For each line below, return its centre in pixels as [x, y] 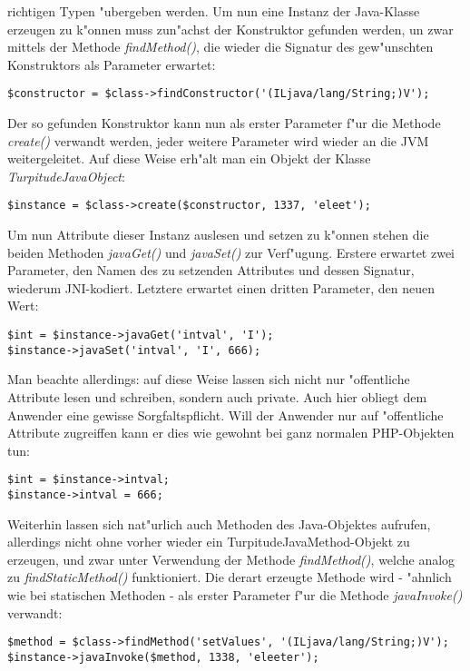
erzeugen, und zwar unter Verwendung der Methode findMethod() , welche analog [231, 559]
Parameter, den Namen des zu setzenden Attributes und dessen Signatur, [211, 270]
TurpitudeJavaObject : [66, 176]
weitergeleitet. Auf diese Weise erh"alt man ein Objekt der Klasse [189, 158]
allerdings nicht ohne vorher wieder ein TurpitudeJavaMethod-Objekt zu [209, 542]
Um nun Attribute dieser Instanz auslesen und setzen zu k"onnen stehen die [218, 235]
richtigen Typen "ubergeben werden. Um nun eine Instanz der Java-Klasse [214, 11]
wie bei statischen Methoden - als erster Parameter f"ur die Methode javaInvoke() [235, 595]
